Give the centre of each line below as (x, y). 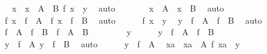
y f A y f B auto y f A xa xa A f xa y (122, 43)
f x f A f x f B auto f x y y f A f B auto (133, 20)
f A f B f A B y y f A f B (109, 32)
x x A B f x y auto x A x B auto (118, 8)
